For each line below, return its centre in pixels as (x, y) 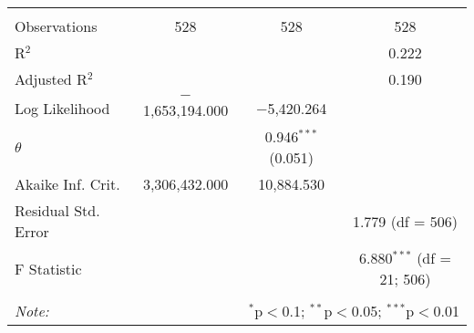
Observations (56, 26)
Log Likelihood (62, 108)
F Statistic (48, 268)
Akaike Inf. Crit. (67, 184)
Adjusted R (51, 79)
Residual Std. (57, 210)
